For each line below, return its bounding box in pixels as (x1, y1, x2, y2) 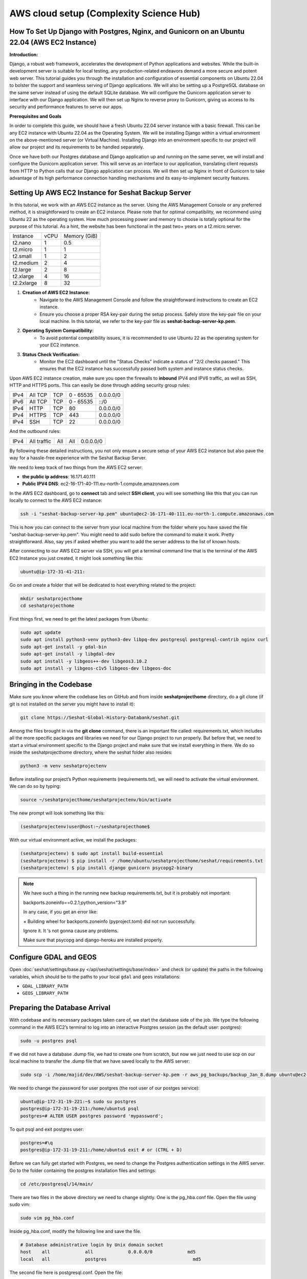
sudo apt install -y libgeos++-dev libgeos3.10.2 (20, 658, 147, 664)
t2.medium (12, 259, 38, 267)
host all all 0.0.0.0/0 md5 (20, 1249, 196, 1255)
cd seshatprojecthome (20, 603, 75, 609)
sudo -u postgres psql (20, 1038, 77, 1044)
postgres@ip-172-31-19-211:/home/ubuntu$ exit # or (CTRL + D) (20, 1147, 183, 1153)
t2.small (12, 253, 32, 260)
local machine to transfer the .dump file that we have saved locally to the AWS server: (9, 1058, 190, 1064)
